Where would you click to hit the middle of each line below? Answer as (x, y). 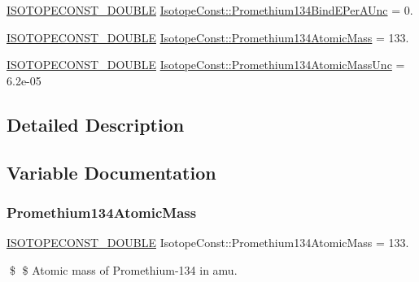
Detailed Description (96, 124)
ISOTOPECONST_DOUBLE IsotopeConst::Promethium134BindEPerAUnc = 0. (210, 10)
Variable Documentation (111, 172)
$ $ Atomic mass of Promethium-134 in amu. (123, 269)
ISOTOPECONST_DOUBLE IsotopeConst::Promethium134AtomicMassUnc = (206, 65)
